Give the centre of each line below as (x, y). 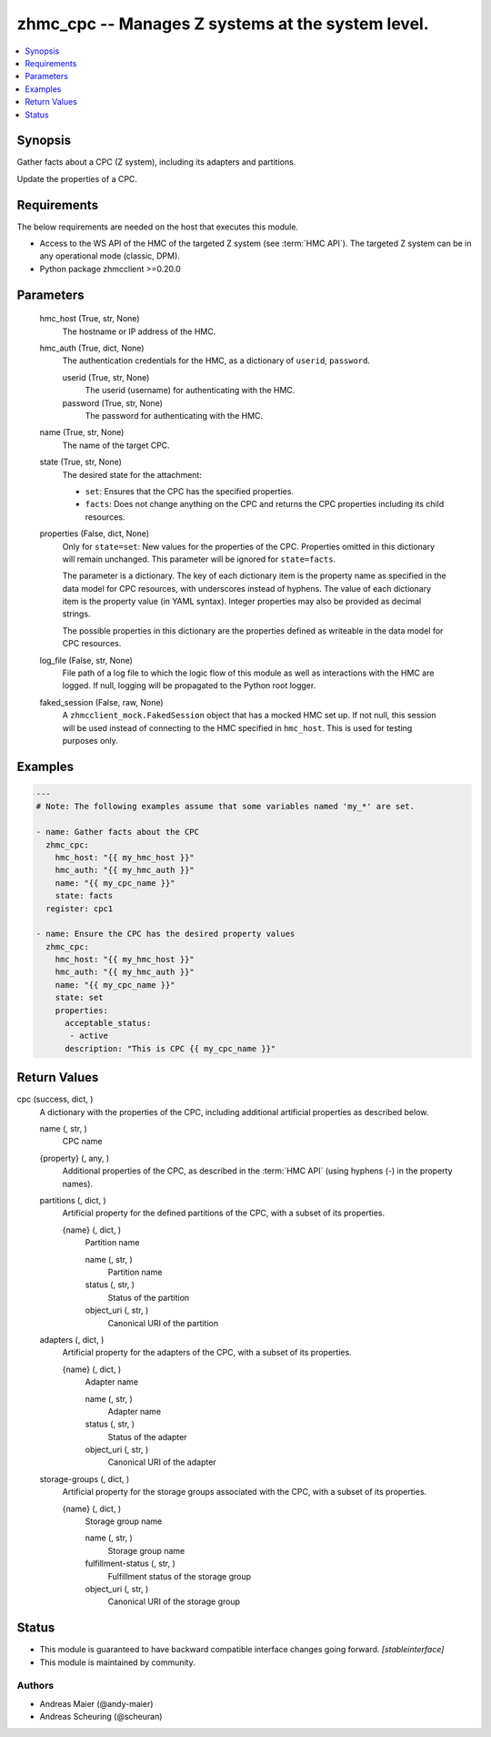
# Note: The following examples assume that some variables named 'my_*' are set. (225, 807)
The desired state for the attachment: (132, 474)
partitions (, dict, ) (73, 1201)
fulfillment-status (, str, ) (130, 1564)
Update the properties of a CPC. (77, 178)
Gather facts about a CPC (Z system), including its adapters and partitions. (156, 162)
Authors (35, 1686)
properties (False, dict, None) (95, 533)
